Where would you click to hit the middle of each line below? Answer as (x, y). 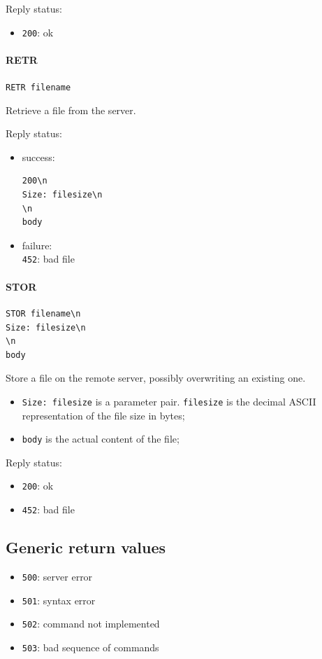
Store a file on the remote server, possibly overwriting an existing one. (156, 378)
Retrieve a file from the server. (71, 110)
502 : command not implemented (91, 624)
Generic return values (86, 547)
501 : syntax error (59, 600)
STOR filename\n (43, 313)
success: (38, 157)
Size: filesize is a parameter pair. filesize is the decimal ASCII (169, 401)
